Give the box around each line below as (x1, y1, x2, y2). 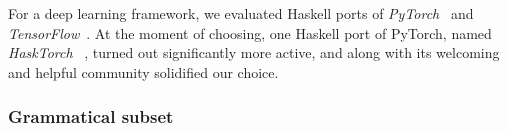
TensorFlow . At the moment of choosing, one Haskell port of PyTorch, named (8, 22, 492, 43)
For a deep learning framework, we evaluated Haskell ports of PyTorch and (8, 3, 474, 23)
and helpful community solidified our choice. (8, 61, 279, 82)
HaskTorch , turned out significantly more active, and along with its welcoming (8, 42, 500, 63)
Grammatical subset (8, 104, 174, 129)
